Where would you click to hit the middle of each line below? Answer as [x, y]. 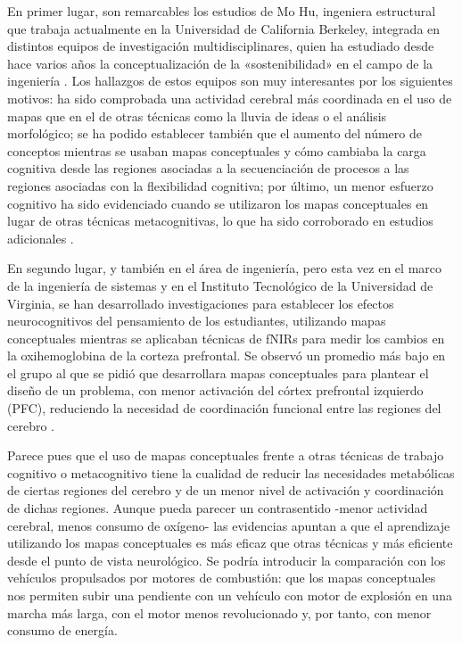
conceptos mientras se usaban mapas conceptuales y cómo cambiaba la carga [217, 150]
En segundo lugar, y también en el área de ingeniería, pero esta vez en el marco [225, 268]
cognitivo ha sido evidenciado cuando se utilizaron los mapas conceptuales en [218, 203]
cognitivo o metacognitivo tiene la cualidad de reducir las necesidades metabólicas [231, 472]
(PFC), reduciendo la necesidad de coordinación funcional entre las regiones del [224, 408]
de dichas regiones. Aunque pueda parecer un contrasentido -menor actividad [218, 508]
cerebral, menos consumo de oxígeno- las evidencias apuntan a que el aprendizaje [229, 525]
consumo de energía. [62, 630]
